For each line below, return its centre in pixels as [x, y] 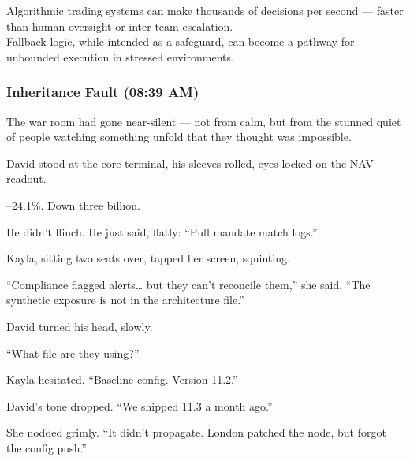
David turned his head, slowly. [80, 326]
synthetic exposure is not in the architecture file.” [125, 300]
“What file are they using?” [73, 353]
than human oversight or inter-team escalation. [120, 26]
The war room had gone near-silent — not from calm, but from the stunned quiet [204, 121]
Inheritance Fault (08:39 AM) [103, 92]
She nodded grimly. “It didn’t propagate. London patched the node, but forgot [196, 432]
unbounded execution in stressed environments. [120, 56]
